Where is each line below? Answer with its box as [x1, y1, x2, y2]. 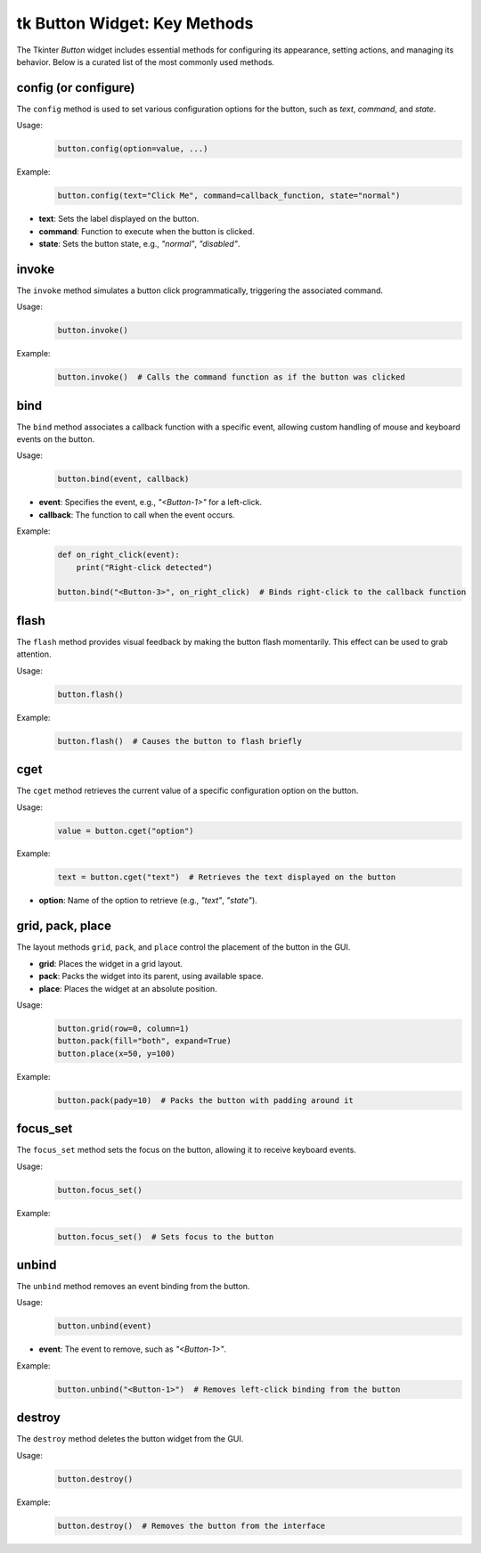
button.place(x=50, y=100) [57, 1048, 175, 1058]
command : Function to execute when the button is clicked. [38, 225, 256, 236]
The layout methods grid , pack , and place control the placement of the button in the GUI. [16, 942, 351, 952]
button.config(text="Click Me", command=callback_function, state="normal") [57, 191, 401, 200]
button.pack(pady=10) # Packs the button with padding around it [57, 1095, 354, 1105]
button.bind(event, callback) [57, 474, 190, 485]
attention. [16, 649, 52, 659]
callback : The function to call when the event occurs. [38, 509, 235, 520]
